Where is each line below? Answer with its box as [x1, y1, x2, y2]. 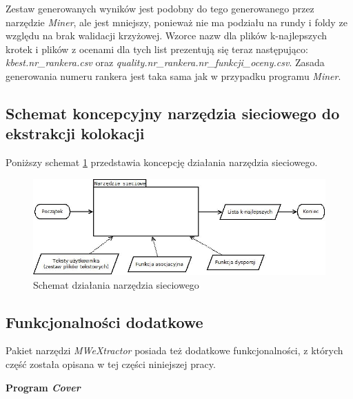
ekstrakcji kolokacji [6, 123, 145, 144]
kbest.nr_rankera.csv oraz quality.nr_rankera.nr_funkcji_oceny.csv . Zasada [6, 55, 325, 70]
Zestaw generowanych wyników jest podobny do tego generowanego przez [6, 1, 314, 15]
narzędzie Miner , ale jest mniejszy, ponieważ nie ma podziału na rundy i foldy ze [6, 14, 347, 29]
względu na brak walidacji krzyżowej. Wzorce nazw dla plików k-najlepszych [6, 28, 327, 43]
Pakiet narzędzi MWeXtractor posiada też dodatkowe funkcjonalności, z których [6, 343, 343, 358]
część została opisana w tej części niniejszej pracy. [6, 356, 216, 371]
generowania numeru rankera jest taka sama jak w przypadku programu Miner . [6, 68, 341, 83]
